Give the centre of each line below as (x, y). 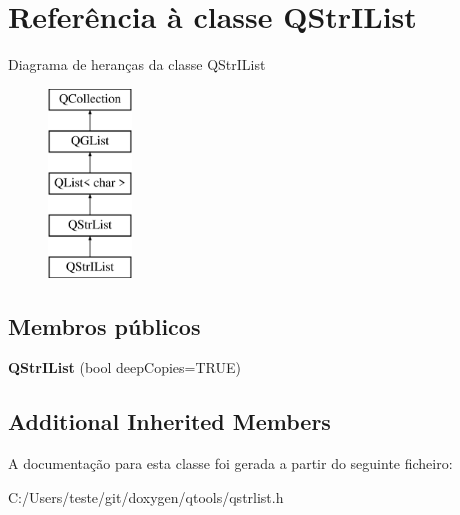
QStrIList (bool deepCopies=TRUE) (124, 367)
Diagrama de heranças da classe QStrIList (137, 64)
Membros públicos (104, 325)
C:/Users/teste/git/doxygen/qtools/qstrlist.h (146, 496)
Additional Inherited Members (169, 421)
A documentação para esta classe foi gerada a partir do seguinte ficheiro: (230, 463)
